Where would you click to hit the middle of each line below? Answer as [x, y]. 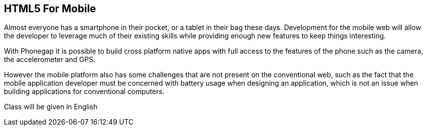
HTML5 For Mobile [50, 9]
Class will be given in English [51, 107]
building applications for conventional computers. [84, 92]
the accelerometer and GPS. [50, 60]
